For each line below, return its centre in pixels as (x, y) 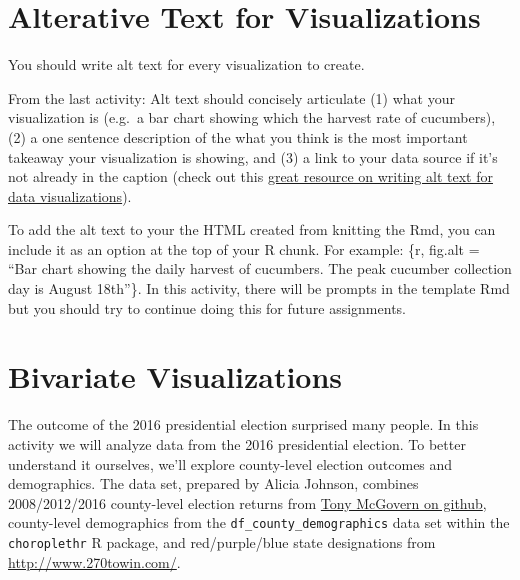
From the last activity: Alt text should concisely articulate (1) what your (231, 97)
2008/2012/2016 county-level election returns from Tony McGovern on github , (247, 502)
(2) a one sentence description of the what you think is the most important (238, 136)
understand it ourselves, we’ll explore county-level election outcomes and (230, 463)
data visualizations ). (70, 195)
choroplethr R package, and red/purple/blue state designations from (222, 542)
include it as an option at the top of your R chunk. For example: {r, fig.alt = (244, 248)
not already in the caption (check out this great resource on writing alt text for (250, 176)
